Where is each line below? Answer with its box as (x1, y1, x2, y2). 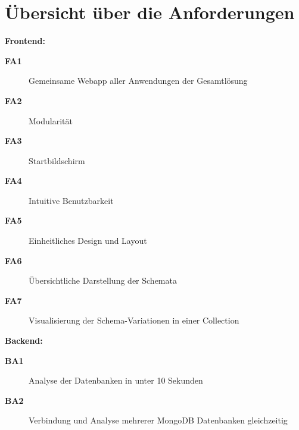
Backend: (5, 334, 43, 347)
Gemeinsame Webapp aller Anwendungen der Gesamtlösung (29, 74, 248, 87)
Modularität (29, 114, 73, 127)
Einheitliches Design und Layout (29, 234, 147, 247)
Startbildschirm (29, 154, 85, 167)
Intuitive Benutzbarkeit (29, 194, 114, 206)
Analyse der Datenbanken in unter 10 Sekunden (29, 374, 203, 387)
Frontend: (5, 34, 45, 47)
